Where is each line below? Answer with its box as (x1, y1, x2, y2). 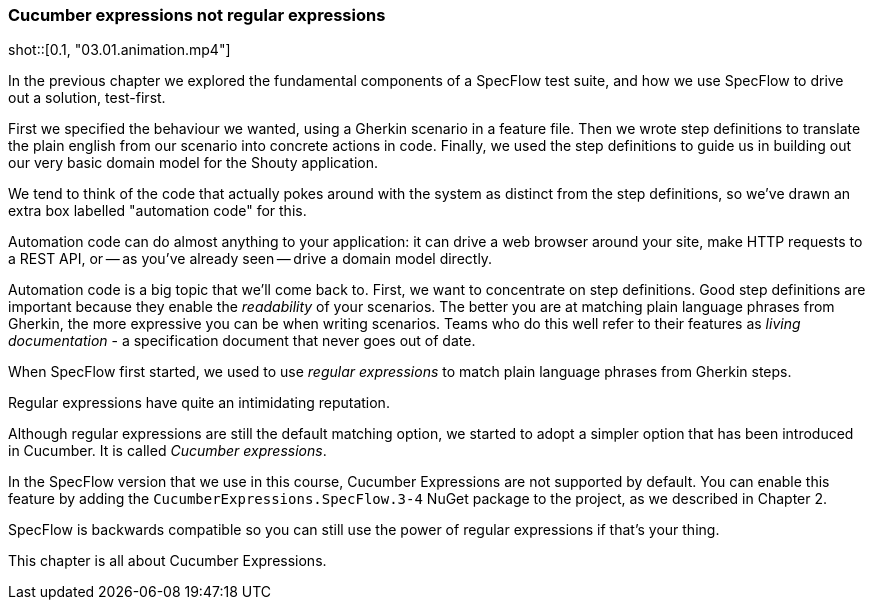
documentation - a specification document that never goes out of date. (8, 332, 476, 350)
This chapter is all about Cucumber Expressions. (8, 552, 327, 570)
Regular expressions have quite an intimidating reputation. (8, 394, 390, 412)
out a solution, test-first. (8, 89, 166, 107)
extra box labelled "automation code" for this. (8, 202, 307, 220)
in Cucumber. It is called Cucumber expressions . (8, 442, 327, 460)
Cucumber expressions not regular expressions (8, 5, 386, 25)
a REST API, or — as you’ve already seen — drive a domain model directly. (8, 250, 493, 268)
